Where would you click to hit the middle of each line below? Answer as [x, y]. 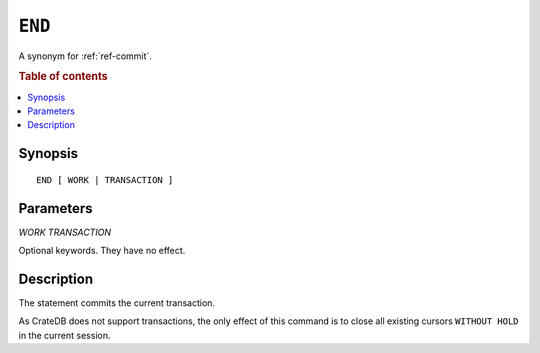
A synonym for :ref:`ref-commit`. [85, 56]
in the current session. [64, 335]
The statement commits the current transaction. [116, 302]
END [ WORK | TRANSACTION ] [105, 179]
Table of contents [63, 77]
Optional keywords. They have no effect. [102, 251]
